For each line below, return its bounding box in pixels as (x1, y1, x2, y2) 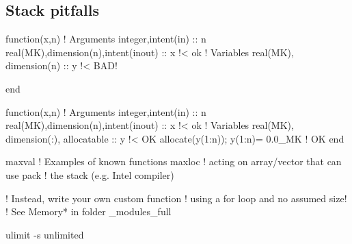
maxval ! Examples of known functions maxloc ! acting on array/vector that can (5, 154, 342, 169)
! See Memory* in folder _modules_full (5, 204, 172, 219)
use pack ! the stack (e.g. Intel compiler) (5, 167, 174, 182)
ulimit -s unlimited (5, 227, 84, 241)
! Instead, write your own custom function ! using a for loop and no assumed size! (5, 191, 347, 205)
